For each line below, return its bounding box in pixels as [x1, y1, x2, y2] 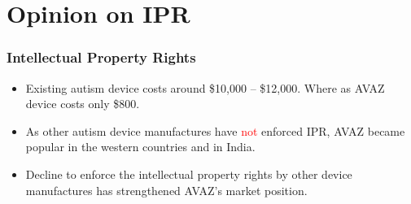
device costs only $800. [25, 95, 140, 112]
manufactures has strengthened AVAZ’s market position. [25, 181, 308, 198]
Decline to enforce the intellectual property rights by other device [25, 165, 352, 182]
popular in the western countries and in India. [25, 138, 256, 155]
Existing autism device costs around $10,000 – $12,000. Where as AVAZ [25, 79, 385, 96]
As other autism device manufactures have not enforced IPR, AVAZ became [25, 122, 405, 139]
